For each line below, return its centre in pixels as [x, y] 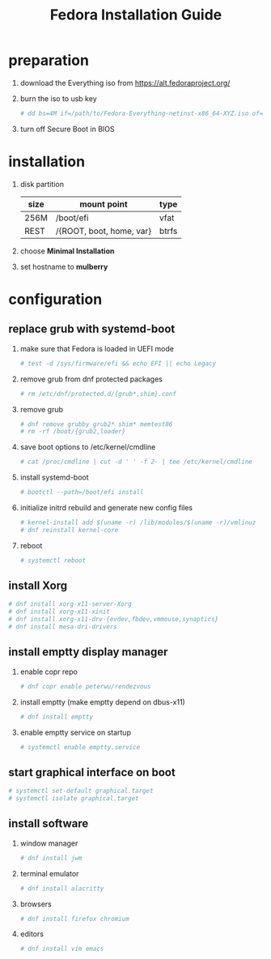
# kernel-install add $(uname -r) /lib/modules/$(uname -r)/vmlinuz [138, 522]
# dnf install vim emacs [62, 949]
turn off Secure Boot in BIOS [67, 129]
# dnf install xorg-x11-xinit [59, 612]
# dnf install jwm [51, 858]
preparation [49, 60]
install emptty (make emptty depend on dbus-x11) [103, 701]
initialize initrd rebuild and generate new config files [106, 507]
